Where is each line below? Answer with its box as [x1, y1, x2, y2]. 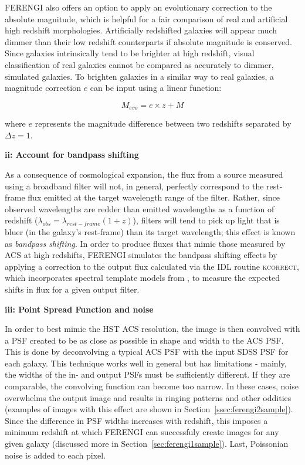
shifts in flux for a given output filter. [5, 283, 140, 295]
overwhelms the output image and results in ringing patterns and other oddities [5, 391, 292, 403]
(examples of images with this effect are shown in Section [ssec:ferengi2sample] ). [5, 403, 293, 415]
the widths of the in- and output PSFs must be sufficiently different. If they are [5, 368, 290, 381]
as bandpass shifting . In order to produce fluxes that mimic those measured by [5, 237, 286, 249]
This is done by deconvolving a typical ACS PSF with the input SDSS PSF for [5, 345, 289, 358]
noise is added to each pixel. [5, 449, 106, 461]
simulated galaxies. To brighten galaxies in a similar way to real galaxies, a [5, 70, 274, 82]
